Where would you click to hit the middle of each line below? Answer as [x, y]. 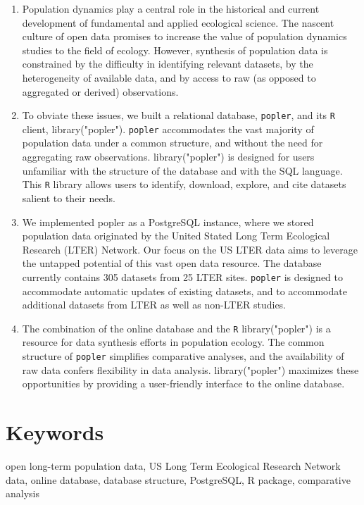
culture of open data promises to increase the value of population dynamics [184, 36]
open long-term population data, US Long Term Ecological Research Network [173, 465]
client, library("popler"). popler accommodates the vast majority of [168, 129]
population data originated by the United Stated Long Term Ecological [176, 236]
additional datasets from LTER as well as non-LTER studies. [154, 305]
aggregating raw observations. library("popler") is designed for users [168, 157]
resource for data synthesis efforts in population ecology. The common [173, 342]
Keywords [55, 432]
